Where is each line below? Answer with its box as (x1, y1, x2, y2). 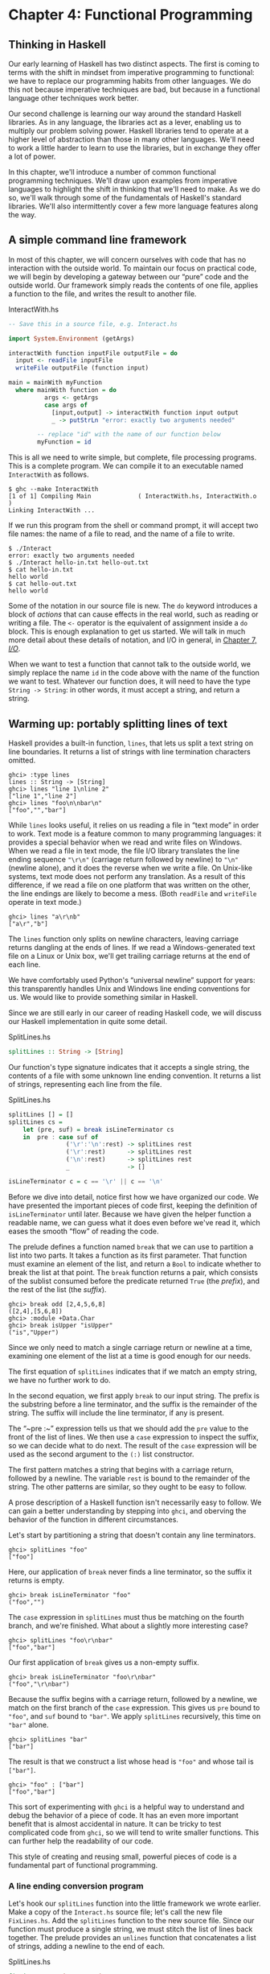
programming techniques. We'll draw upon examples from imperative (8, 176, 237, 185)
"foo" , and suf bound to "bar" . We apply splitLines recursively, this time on (8, 1711, 261, 1720)
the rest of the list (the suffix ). (8, 1284, 107, 1294)
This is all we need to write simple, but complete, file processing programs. (8, 452, 257, 462)
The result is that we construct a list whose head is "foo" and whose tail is (8, 1757, 255, 1766)
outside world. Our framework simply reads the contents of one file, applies (8, 280, 259, 290)
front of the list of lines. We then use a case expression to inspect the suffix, (8, 1431, 259, 1442)
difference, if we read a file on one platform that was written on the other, (8, 880, 251, 890)
